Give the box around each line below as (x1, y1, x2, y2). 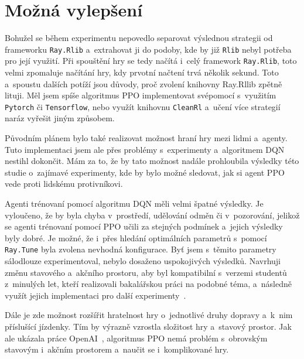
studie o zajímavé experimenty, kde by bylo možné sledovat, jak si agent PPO (5, 166, 285, 178)
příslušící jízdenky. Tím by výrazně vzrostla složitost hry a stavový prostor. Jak (5, 320, 292, 333)
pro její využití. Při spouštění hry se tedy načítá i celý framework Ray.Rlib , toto (5, 54, 297, 67)
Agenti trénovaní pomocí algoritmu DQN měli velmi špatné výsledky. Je (5, 197, 264, 210)
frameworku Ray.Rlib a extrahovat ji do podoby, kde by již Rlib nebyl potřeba (5, 43, 292, 55)
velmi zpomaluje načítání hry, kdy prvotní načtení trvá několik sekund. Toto (5, 66, 279, 78)
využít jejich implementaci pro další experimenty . (5, 289, 186, 301)
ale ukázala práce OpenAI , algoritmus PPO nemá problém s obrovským (5, 331, 268, 344)
